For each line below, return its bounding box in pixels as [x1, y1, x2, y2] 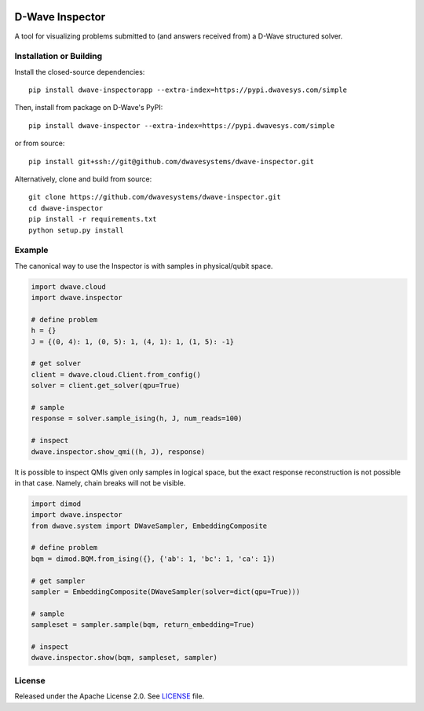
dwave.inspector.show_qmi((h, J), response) [31, 447, 206, 456]
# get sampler [31, 576, 86, 585]
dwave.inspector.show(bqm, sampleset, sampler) [31, 653, 217, 662]
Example [14, 244, 49, 255]
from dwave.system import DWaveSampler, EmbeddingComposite [31, 521, 268, 530]
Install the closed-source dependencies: [14, 67, 145, 76]
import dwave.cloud [31, 282, 106, 291]
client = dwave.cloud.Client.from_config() [31, 370, 202, 379]
